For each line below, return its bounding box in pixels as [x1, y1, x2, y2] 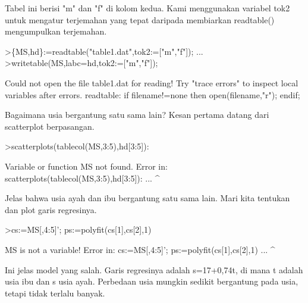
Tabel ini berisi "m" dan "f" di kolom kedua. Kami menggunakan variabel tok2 [5, 2, 290, 14]
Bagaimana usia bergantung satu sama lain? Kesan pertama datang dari [5, 108, 269, 121]
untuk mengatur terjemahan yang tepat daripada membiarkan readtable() [5, 13, 275, 26]
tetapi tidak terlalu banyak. [5, 286, 105, 299]
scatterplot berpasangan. [5, 120, 95, 132]
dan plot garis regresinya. [5, 203, 97, 215]
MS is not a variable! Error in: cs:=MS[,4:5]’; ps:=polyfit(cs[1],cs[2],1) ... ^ [5, 243, 275, 255]
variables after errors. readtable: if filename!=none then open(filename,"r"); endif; [5, 88, 300, 101]
